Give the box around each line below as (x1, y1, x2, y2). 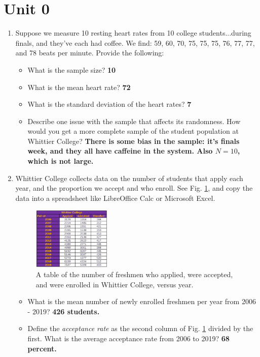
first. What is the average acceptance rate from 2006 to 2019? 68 (27, 333, 230, 343)
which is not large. (27, 156, 94, 166)
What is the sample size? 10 (27, 64, 116, 75)
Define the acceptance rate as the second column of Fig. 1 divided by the (27, 323, 253, 334)
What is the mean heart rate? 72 (27, 81, 131, 92)
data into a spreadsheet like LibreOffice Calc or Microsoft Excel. (15, 192, 215, 203)
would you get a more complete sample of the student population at (27, 126, 239, 136)
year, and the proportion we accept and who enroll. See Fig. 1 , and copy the (15, 183, 253, 193)
